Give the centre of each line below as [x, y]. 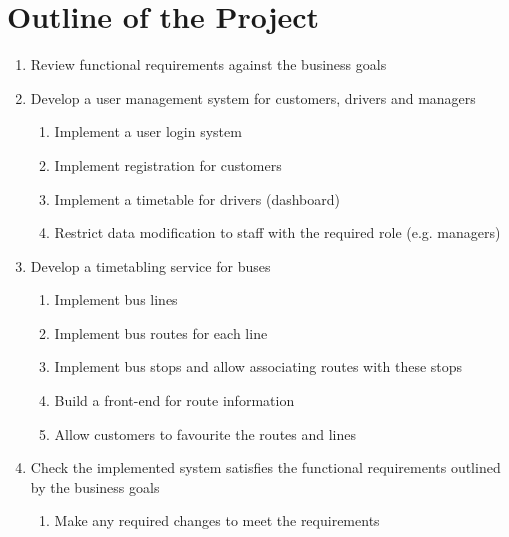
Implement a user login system [148, 131]
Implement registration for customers [168, 164]
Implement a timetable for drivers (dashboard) [197, 198]
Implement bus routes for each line [161, 332]
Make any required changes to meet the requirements [217, 520]
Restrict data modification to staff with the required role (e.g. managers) [277, 232]
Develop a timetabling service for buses [150, 265]
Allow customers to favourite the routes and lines [205, 433]
